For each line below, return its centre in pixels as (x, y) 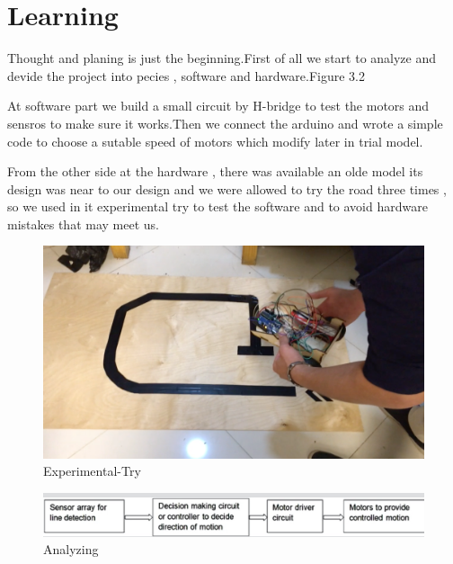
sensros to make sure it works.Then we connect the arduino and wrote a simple (225, 123)
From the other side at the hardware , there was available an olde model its (215, 171)
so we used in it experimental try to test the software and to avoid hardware (218, 206)
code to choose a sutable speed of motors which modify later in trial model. (215, 141)
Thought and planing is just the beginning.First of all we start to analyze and (222, 58)
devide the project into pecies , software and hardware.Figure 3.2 (186, 75)
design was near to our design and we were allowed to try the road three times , (227, 188)
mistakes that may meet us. (83, 224)
